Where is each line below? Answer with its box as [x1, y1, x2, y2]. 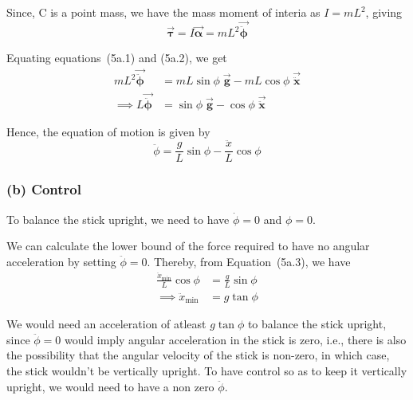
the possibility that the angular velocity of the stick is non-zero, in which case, [6, 347, 390, 363]
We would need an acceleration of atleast [6, 316, 206, 332]
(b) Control [6, 179, 81, 199]
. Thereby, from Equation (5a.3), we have [147, 253, 351, 269]
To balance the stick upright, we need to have [6, 210, 230, 227]
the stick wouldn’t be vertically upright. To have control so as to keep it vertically [6, 363, 407, 379]
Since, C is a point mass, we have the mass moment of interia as [6, 4, 321, 20]
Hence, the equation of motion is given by [6, 123, 210, 139]
